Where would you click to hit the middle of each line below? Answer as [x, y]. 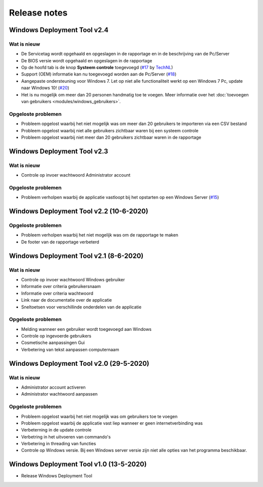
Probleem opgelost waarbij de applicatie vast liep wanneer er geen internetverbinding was [112, 423]
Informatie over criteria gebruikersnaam [61, 287]
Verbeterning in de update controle [56, 430]
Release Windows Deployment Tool [57, 476]
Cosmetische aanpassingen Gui [53, 343]
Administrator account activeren [54, 387]
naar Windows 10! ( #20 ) [45, 88]
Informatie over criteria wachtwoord [57, 293]
